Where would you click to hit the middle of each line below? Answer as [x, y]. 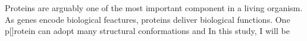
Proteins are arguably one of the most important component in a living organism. [154, 8]
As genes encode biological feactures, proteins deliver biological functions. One [148, 19]
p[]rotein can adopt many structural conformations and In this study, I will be [147, 31]
